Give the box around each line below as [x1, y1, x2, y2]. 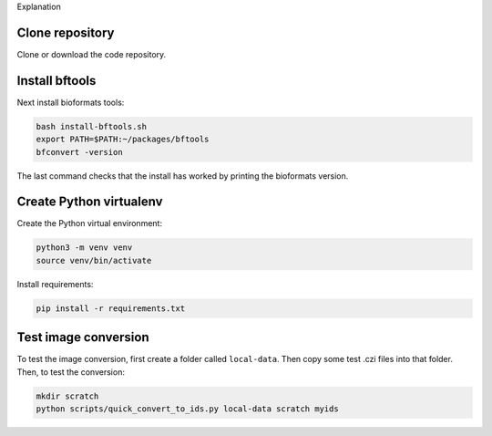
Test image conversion [16, 329, 149, 346]
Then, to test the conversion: [16, 366, 125, 378]
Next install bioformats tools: [16, 97, 125, 108]
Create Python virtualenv [16, 194, 163, 210]
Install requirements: [16, 278, 94, 289]
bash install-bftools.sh [36, 121, 148, 131]
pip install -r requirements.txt [36, 303, 186, 314]
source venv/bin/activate [36, 255, 152, 265]
